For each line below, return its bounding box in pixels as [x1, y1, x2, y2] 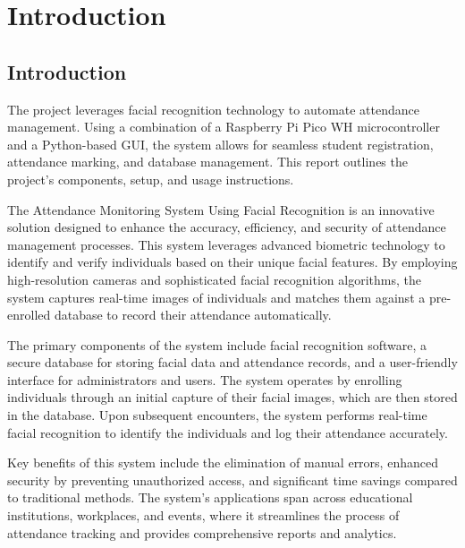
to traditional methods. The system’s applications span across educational [7, 488, 413, 507]
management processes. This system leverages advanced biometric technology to [7, 235, 445, 253]
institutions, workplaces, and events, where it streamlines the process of [7, 506, 400, 525]
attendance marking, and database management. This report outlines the [7, 152, 408, 171]
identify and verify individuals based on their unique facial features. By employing [7, 253, 458, 271]
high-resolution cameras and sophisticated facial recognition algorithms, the [7, 270, 421, 288]
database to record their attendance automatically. [54, 305, 332, 324]
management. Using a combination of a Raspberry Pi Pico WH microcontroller [7, 117, 440, 136]
